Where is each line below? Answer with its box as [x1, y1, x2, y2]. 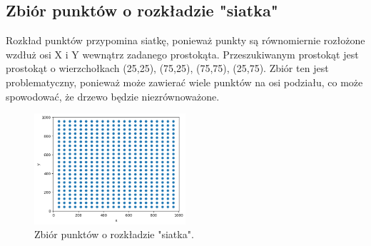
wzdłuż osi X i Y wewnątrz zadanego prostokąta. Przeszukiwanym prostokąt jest [6, 46, 359, 61]
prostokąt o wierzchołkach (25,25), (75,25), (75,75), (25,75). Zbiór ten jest [6, 61, 329, 76]
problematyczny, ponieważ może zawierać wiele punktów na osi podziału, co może [6, 74, 363, 89]
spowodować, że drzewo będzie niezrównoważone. [6, 88, 220, 103]
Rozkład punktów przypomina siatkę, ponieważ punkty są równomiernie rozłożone [6, 33, 365, 48]
